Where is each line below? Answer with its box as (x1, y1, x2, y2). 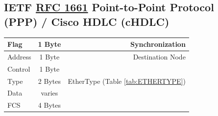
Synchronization (130, 39, 186, 49)
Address (7, 51, 31, 61)
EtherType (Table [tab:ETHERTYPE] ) (68, 76, 186, 86)
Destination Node (133, 51, 186, 61)
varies (41, 88, 58, 98)
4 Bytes (38, 100, 61, 110)
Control (7, 63, 30, 74)
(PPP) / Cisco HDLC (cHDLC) (4, 14, 170, 29)
